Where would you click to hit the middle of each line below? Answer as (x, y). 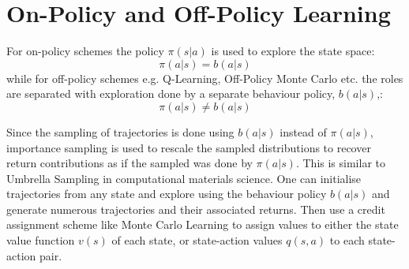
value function (41, 240)
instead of (303, 131)
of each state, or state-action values (197, 240)
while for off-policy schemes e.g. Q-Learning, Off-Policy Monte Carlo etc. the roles (205, 78)
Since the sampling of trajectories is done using (120, 131)
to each (347, 240)
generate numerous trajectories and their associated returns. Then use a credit (196, 209)
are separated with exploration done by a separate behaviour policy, (171, 93)
